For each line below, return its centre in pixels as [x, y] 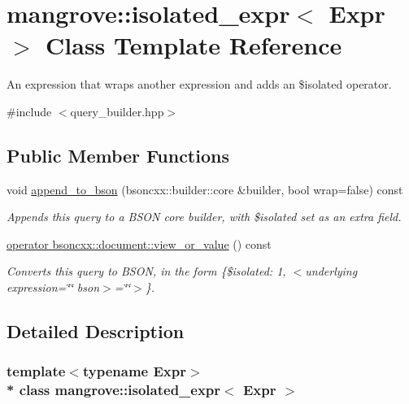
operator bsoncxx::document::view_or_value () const [139, 243]
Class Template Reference [194, 45]
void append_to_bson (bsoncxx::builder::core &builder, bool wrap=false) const [205, 189]
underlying [331, 271]
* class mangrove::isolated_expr [114, 390]
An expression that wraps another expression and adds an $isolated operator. [199, 84]
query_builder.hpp [117, 111]
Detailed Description [96, 331]
